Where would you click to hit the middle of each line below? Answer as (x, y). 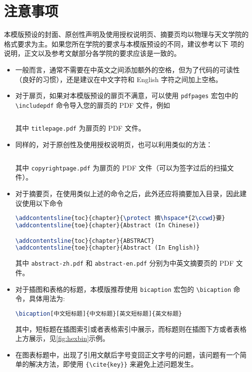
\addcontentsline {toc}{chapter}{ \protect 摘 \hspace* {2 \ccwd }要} (120, 218)
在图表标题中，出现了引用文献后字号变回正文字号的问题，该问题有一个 (127, 354)
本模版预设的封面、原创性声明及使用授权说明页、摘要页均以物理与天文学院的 (126, 34)
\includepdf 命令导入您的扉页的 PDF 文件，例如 (92, 105)
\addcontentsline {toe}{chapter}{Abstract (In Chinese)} (108, 225)
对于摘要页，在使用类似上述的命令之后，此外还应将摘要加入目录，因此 (127, 193)
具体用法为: (47, 298)
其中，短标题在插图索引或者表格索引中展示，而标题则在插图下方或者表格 (131, 329)
